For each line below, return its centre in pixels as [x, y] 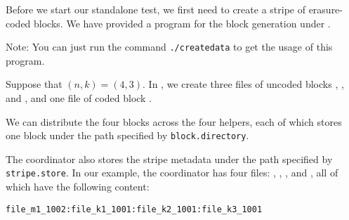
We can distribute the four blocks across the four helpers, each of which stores [174, 121]
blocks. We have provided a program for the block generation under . [182, 23]
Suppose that [34, 84]
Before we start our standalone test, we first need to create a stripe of [156, 9]
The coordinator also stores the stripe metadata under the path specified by [169, 158]
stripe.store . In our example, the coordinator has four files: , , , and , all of [172, 173]
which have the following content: [78, 187]
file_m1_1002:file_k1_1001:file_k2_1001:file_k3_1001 [134, 209]
